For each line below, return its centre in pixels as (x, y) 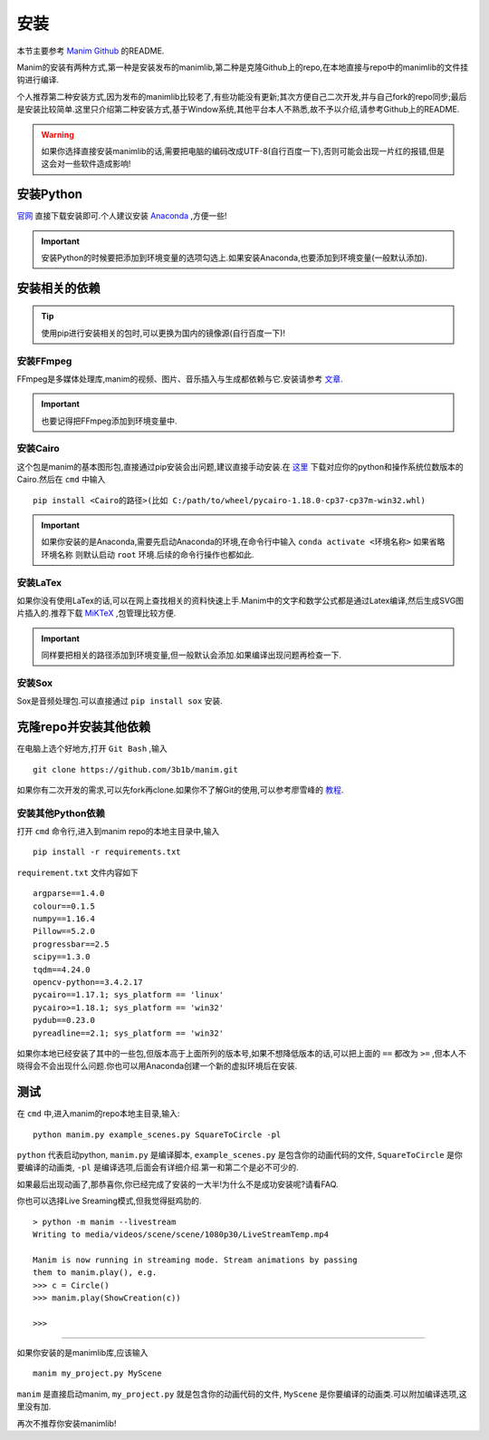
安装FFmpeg (44, 361)
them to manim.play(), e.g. (95, 1273)
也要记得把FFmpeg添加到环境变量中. (109, 421)
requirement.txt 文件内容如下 (78, 872)
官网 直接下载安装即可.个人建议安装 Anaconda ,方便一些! (122, 216)
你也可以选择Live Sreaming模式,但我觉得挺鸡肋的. (109, 1201)
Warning (58, 134)
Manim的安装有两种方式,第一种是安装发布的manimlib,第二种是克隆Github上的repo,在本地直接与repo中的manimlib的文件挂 (243, 67)
